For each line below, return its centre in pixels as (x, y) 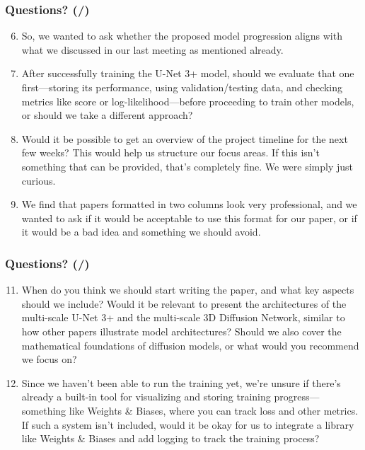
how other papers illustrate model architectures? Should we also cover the (181, 331)
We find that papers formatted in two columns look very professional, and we (189, 204)
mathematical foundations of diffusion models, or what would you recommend (190, 345)
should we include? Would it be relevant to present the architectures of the (184, 303)
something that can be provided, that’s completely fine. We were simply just (187, 166)
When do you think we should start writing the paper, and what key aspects (188, 290)
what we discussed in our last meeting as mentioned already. (152, 49)
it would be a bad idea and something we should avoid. (141, 232)
